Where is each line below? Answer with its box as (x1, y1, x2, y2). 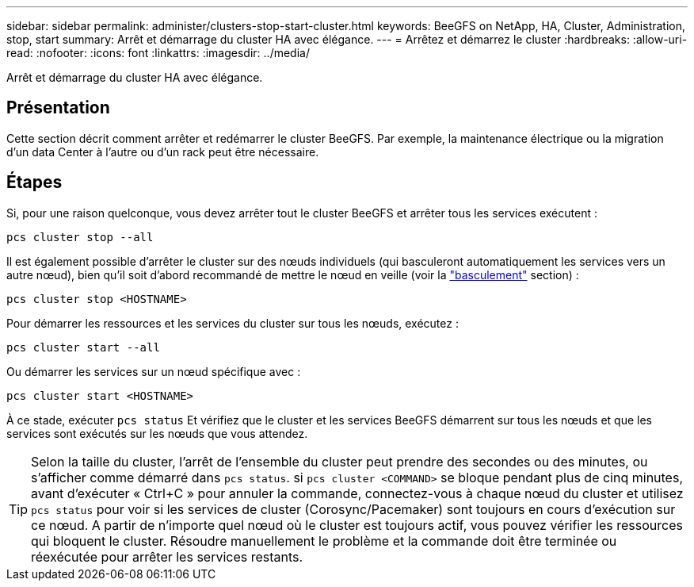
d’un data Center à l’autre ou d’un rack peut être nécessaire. (6, 144, 319, 159)
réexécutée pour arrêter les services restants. (31, 548, 303, 565)
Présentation (6, 98, 110, 118)
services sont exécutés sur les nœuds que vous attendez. (6, 426, 308, 440)
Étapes (6, 172, 63, 193)
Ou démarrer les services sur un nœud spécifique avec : (6, 364, 301, 378)
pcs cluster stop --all (6, 230, 154, 244)
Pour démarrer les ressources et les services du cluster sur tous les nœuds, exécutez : (6, 316, 459, 330)
